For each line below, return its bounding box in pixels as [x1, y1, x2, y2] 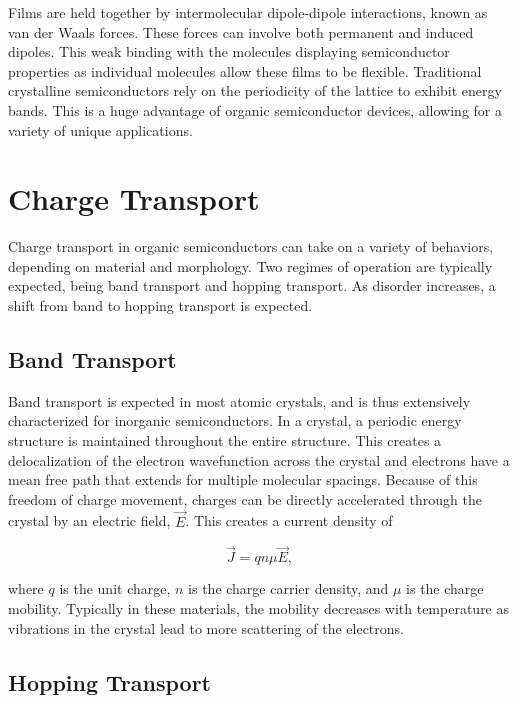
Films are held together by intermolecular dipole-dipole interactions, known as [8, 2, 488, 22]
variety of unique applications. [8, 119, 193, 140]
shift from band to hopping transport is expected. [8, 295, 313, 316]
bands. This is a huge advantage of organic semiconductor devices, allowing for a [8, 99, 502, 120]
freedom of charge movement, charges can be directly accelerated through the [8, 488, 482, 509]
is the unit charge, [59, 578, 171, 599]
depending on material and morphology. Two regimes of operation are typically [8, 255, 493, 276]
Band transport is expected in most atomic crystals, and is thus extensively [8, 390, 471, 411]
